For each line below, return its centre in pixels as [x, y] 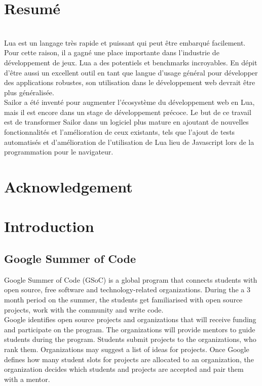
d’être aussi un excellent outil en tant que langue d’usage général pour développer [131, 72]
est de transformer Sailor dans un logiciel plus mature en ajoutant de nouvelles [126, 122]
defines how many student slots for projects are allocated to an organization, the [129, 359]
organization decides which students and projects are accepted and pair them [124, 369]
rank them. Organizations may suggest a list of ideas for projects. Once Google [127, 349]
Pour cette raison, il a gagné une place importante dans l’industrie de [112, 52]
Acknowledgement [68, 187]
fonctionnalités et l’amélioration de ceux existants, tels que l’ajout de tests [120, 132]
